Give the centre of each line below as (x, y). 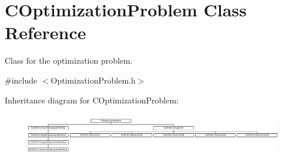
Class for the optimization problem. (69, 60)
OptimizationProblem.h (93, 80)
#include (21, 80)
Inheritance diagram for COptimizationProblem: (92, 100)
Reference (46, 32)
